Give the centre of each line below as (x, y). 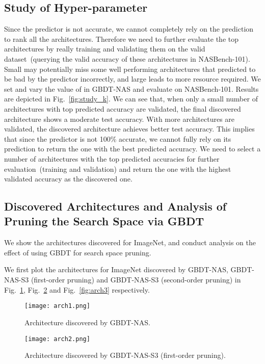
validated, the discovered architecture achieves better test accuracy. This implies (129, 129)
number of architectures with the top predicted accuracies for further (112, 158)
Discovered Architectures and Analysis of (115, 206)
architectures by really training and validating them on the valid (105, 49)
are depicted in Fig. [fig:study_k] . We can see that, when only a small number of (131, 99)
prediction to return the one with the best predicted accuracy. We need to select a (132, 149)
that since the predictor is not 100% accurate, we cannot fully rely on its (118, 138)
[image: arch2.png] (57, 339)
